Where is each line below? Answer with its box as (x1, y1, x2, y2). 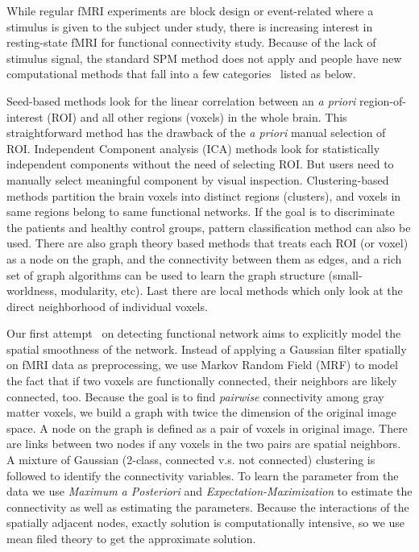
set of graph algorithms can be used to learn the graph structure (6, 266, 325, 283)
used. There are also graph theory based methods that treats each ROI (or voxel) (6, 234, 409, 251)
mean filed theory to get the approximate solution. (6, 530, 256, 546)
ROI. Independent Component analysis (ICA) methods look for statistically (6, 139, 380, 156)
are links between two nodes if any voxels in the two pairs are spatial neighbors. (6, 435, 401, 452)
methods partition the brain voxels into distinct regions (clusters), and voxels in (6, 187, 401, 204)
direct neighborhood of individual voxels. (6, 297, 208, 314)
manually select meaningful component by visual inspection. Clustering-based (6, 171, 389, 188)
